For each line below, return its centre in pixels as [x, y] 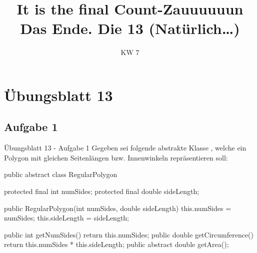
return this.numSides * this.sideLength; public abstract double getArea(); [116, 244]
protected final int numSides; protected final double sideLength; [102, 191]
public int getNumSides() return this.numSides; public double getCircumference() [129, 234]
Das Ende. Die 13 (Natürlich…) [130, 28]
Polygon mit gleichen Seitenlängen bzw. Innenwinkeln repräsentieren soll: [116, 157]
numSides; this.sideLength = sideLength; [66, 218]
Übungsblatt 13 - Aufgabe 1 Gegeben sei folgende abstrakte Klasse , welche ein [125, 148]
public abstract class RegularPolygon [61, 174]
